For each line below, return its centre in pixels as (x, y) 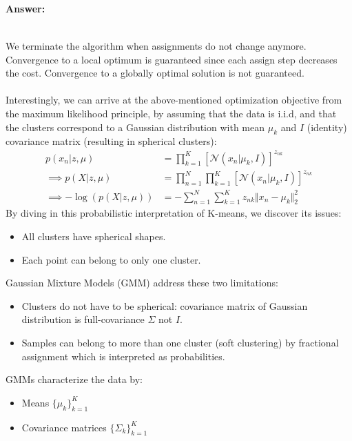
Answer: (25, 8)
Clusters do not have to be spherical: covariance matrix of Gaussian (165, 305)
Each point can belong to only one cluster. (111, 259)
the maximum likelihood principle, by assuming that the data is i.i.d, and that (171, 114)
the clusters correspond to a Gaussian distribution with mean (135, 127)
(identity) (327, 127)
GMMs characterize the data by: (74, 379)
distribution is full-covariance (83, 319)
